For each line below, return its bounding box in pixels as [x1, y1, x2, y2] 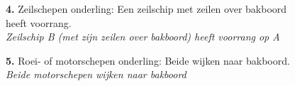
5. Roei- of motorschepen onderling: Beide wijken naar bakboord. [6, 53, 290, 68]
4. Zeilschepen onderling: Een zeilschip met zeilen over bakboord [6, 1, 287, 16]
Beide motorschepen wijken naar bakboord [6, 67, 187, 82]
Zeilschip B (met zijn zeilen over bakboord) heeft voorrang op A [6, 29, 280, 44]
